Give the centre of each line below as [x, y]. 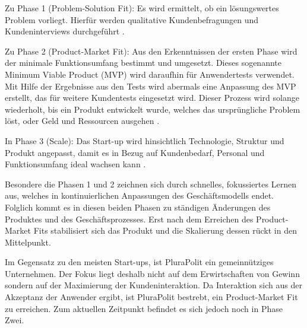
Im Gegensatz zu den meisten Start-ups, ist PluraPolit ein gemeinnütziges [139, 262]
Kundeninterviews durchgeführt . [65, 31]
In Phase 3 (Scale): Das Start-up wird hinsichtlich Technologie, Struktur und [145, 140]
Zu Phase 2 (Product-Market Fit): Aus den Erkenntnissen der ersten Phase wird [151, 51]
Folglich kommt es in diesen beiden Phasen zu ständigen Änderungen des [138, 207]
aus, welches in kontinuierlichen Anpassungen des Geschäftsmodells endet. [140, 195]
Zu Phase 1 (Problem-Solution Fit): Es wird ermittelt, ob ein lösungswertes [142, 8]
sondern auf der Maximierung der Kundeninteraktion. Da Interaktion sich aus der [153, 285]
